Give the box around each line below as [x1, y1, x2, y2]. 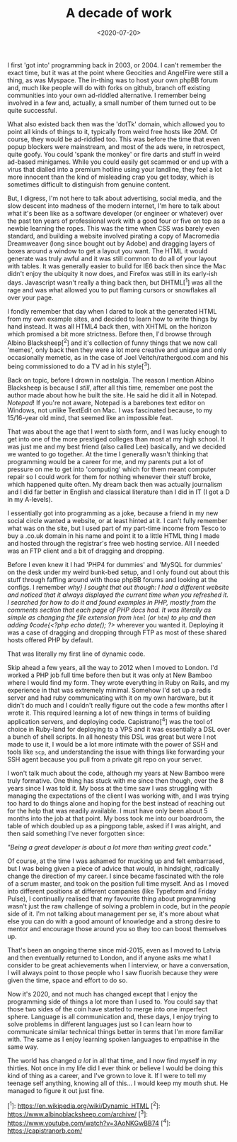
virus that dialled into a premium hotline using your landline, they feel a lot [7, 165, 222, 173]
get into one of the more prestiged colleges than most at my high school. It [7, 434, 225, 443]
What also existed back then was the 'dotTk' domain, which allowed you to [7, 119, 225, 128]
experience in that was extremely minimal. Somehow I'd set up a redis [7, 686, 212, 694]
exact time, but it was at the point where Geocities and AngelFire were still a [7, 68, 229, 77]
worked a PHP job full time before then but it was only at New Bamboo [7, 671, 212, 679]
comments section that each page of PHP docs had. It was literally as [7, 605, 212, 614]
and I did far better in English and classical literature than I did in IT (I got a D [7, 488, 230, 496]
